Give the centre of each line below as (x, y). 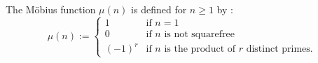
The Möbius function (51, 9)
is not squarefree (199, 34)
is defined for (159, 9)
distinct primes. (279, 49)
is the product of (200, 49)
